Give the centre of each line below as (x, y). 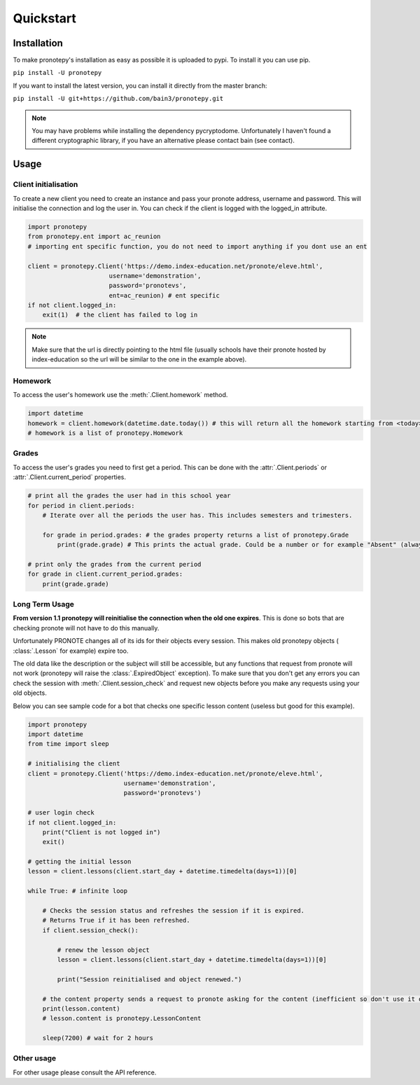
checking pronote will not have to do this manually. (86, 628)
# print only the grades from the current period (114, 564)
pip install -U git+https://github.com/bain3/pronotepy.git (118, 99)
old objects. (30, 693)
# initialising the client (74, 764)
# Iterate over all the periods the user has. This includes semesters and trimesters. (197, 516)
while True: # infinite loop (78, 891)
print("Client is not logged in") (101, 832)
